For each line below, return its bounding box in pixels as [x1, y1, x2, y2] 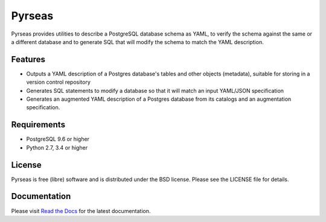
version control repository [26, 78, 91, 86]
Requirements [11, 119, 66, 130]
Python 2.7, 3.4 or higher [26, 144, 88, 151]
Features [11, 54, 45, 65]
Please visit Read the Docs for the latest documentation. [11, 207, 151, 214]
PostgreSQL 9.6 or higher [26, 136, 90, 143]
